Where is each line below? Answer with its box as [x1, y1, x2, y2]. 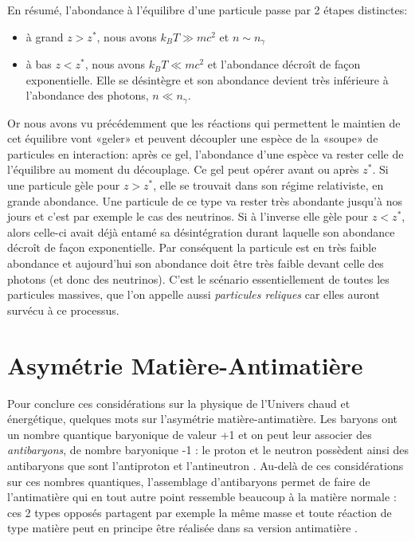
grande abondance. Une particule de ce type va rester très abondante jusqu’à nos [7, 192, 402, 209]
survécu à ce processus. [7, 301, 119, 318]
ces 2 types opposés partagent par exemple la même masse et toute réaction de [7, 504, 392, 520]
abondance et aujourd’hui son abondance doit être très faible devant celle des [7, 255, 384, 272]
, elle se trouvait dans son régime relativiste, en [153, 177, 384, 194]
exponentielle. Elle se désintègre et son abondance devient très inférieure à [25, 71, 389, 88]
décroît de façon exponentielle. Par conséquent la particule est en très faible [7, 239, 377, 256]
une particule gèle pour [7, 177, 120, 194]
